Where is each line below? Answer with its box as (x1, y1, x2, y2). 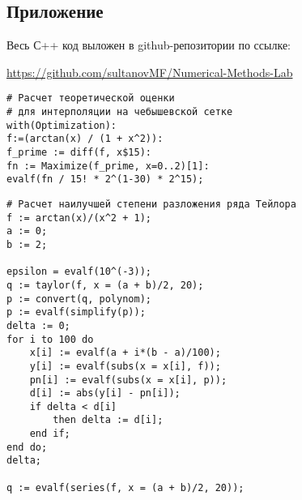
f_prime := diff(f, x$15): (6, 147, 151, 159)
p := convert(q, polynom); (6, 293, 151, 305)
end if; (29, 428, 70, 440)
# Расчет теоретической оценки (6, 92, 175, 105)
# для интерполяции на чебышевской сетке (6, 106, 233, 118)
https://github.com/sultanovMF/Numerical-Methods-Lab (6, 63, 293, 80)
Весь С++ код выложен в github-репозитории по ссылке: (6, 36, 291, 53)
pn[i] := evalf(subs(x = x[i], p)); (29, 374, 228, 386)
